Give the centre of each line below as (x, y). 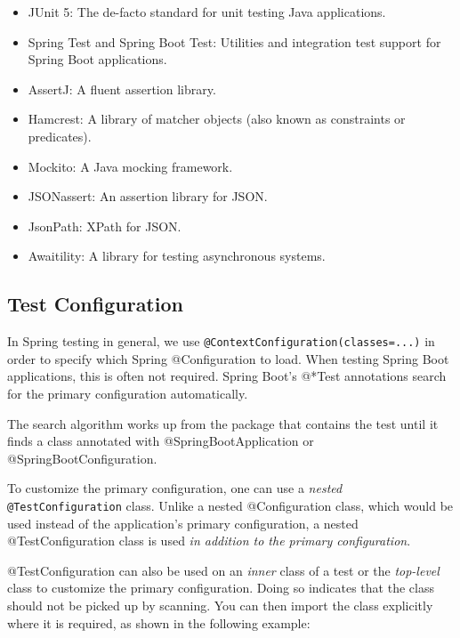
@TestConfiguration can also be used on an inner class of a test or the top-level (223, 570)
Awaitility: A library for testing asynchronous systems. (177, 256)
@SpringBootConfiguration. (82, 458)
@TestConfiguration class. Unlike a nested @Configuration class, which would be (230, 505)
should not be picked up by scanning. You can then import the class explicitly (220, 605)
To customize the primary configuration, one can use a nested (175, 488)
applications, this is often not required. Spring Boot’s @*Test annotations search (227, 376)
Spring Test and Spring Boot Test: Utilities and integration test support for (234, 41)
